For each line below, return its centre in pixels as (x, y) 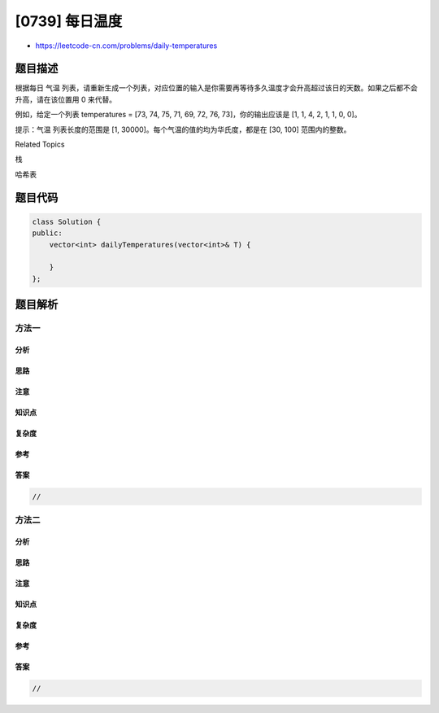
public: (47, 233)
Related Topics (40, 144)
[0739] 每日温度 (69, 21)
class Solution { (67, 221)
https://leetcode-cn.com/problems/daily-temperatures (126, 46)
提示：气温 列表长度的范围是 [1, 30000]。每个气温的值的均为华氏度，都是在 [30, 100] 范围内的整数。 (183, 129)
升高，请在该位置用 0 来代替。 (66, 99)
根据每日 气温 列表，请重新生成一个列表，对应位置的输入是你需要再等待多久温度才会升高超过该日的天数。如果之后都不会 (216, 88)
